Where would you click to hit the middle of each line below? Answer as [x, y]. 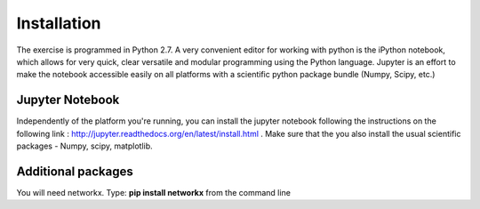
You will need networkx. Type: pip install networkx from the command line [153, 192]
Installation [59, 23]
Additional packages [75, 171]
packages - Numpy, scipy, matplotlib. [84, 146]
